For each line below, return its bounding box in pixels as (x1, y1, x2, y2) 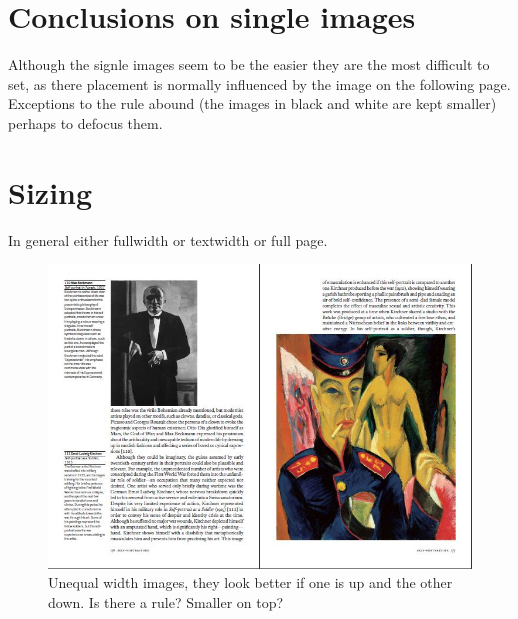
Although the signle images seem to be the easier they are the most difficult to (8, 54, 490, 75)
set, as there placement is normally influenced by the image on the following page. (8, 73, 511, 94)
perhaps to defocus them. (8, 112, 163, 133)
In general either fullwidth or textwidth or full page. (8, 229, 328, 250)
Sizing (8, 171, 93, 212)
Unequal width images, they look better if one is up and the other (48, 572, 453, 593)
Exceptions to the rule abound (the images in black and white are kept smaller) (8, 93, 497, 114)
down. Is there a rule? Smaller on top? (48, 591, 284, 612)
